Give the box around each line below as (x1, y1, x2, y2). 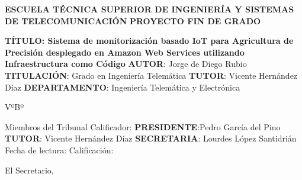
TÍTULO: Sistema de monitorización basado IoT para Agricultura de (5, 34, 294, 47)
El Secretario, (5, 163, 54, 176)
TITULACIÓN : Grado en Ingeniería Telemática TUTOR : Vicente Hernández (5, 69, 298, 81)
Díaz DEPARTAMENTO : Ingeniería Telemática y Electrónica (5, 81, 240, 93)
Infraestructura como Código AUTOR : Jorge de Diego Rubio (5, 57, 247, 70)
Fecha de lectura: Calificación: (5, 143, 114, 156)
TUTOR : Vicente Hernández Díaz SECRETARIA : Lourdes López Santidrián (5, 132, 297, 144)
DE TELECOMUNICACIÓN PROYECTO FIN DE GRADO (5, 14, 261, 27)
